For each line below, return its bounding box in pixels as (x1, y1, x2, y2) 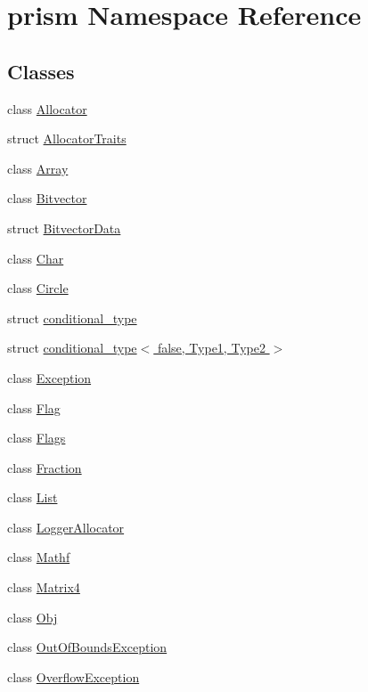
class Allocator (7, 99, 87, 118)
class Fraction (7, 458, 82, 476)
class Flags (7, 428, 66, 447)
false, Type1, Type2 (157, 338, 266, 357)
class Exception (7, 368, 92, 387)
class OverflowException (7, 667, 140, 686)
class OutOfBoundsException (7, 638, 168, 656)
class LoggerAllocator (7, 517, 125, 536)
